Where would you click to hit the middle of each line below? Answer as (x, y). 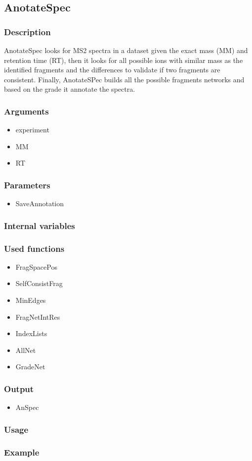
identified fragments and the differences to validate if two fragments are (112, 70)
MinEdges (31, 300)
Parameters (27, 185)
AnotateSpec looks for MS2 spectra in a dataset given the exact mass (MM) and (126, 50)
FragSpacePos (36, 266)
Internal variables (40, 225)
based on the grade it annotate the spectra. (70, 89)
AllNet (26, 350)
